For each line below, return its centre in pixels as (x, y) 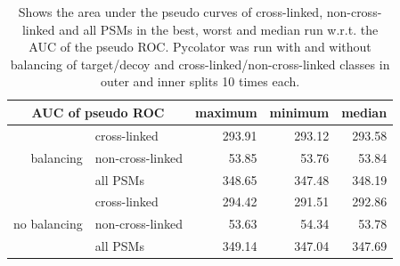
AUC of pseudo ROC (98, 112)
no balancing (48, 224)
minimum (299, 112)
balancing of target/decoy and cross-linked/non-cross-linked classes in (200, 64)
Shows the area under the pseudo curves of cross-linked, (171, 12)
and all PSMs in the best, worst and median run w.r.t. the (219, 29)
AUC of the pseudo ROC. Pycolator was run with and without (200, 47)
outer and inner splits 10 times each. (200, 81)
